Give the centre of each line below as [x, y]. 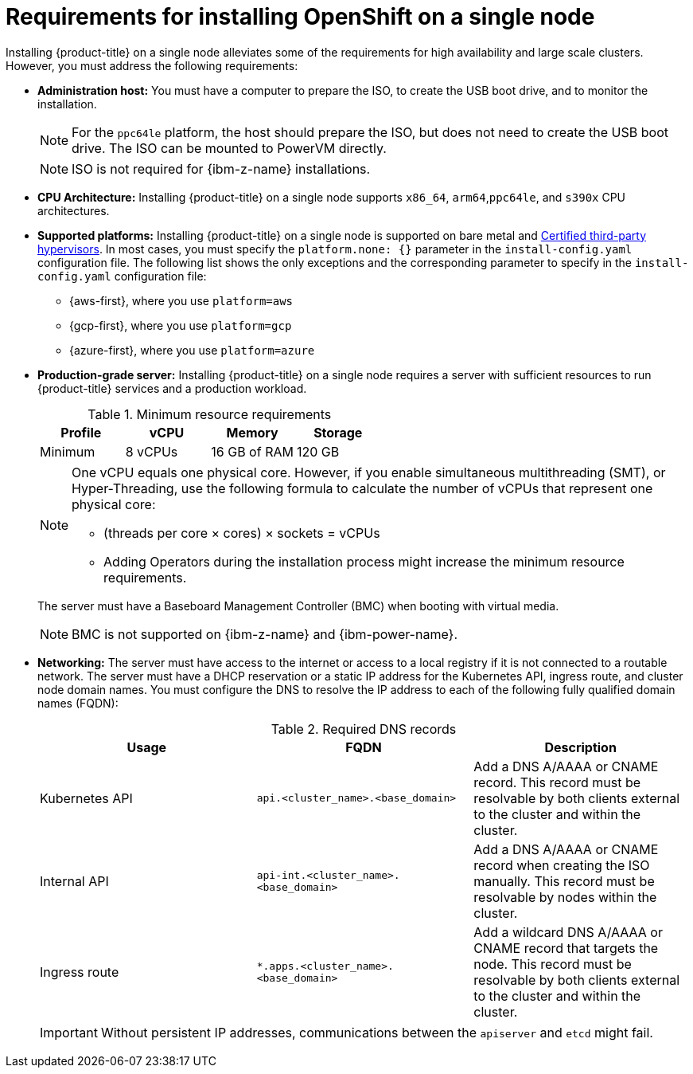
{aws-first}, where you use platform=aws [181, 300]
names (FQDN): [78, 703]
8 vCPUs [152, 451]
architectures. [74, 210]
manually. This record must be [564, 881]
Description [580, 747]
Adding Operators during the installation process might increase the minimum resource [364, 561]
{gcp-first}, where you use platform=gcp [181, 325]
